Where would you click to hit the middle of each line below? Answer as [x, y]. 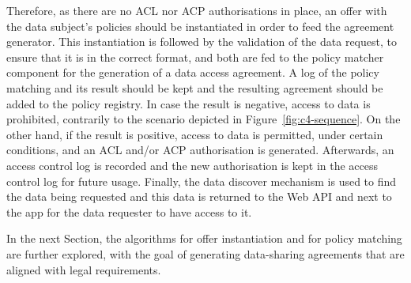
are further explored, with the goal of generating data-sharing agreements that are [205, 253]
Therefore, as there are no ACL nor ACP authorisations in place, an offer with [197, 10]
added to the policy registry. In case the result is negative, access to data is [189, 103]
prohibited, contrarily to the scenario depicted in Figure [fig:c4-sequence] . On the [204, 119]
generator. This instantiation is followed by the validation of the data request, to [202, 42]
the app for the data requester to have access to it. [129, 211]
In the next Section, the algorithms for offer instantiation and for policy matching [204, 238]
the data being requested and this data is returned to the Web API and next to [199, 196]
